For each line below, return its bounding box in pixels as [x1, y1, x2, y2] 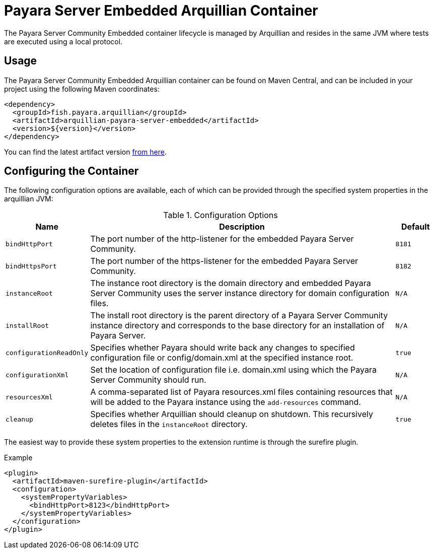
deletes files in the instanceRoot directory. [90, 419, 248, 430]
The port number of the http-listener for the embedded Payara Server [90, 234, 354, 244]
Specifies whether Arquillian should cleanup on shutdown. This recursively [90, 409, 373, 420]
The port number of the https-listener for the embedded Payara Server [90, 256, 358, 266]
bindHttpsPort [6, 262, 57, 270]
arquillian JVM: [4, 194, 53, 203]
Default [401, 222, 430, 232]
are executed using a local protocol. [4, 37, 123, 46]
